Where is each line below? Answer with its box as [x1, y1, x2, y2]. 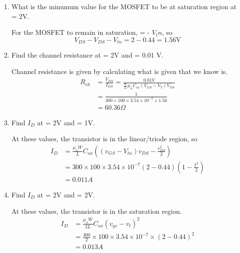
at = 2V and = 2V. [37, 190, 95, 200]
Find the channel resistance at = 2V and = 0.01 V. [11, 50, 164, 60]
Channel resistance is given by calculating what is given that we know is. [11, 66, 228, 76]
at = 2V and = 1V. [37, 117, 95, 127]
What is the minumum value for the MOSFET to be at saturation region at [11, 1, 237, 11]
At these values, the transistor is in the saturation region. [11, 206, 182, 216]
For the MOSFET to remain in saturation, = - [11, 27, 150, 37]
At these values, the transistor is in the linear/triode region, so [11, 134, 197, 144]
